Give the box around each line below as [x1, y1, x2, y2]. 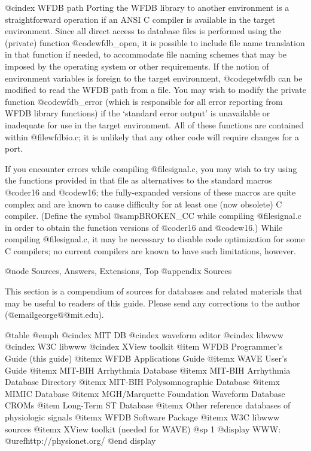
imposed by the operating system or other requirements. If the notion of [5, 59, 269, 72]
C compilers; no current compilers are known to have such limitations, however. [5, 244, 297, 257]
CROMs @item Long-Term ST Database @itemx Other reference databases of [5, 399, 291, 411]
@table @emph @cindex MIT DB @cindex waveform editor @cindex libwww [5, 328, 283, 341]
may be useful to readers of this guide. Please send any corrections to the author [5, 296, 300, 309]
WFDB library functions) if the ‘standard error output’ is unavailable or [5, 107, 270, 119]
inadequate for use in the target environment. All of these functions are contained [5, 118, 304, 131]
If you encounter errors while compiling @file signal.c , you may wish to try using [5, 162, 297, 175]
